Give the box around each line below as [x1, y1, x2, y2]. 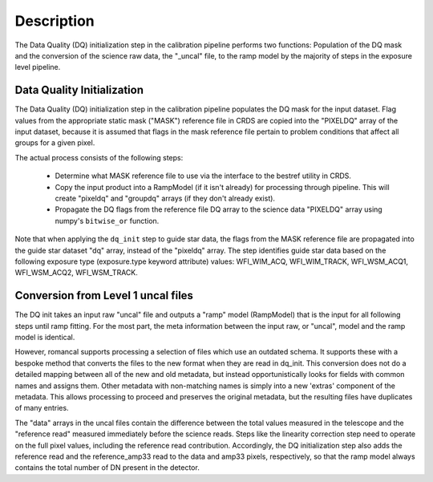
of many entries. [14, 403, 69, 413]
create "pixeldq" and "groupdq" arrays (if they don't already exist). [55, 193, 276, 203]
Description [14, 12, 95, 30]
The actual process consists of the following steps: [14, 152, 184, 162]
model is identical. [14, 333, 75, 342]
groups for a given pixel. [14, 138, 95, 148]
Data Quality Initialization [14, 83, 144, 97]
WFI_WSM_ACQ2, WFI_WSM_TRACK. [14, 268, 138, 277]
